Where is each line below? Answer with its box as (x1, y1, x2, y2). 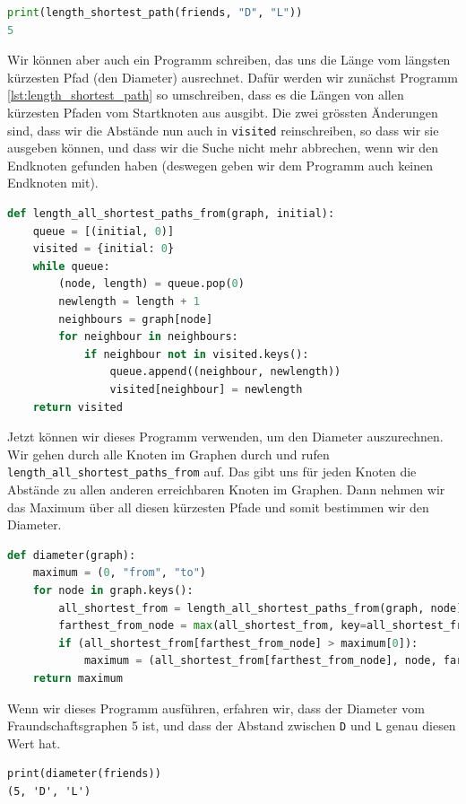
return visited (32, 400, 123, 414)
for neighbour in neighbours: (58, 330, 238, 344)
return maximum (32, 671, 123, 685)
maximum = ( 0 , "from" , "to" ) (32, 566, 206, 580)
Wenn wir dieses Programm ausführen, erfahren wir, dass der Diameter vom (7, 698, 425, 717)
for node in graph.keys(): (32, 583, 194, 597)
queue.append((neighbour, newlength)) (109, 365, 341, 379)
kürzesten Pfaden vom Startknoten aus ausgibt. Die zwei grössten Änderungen (7, 102, 438, 121)
